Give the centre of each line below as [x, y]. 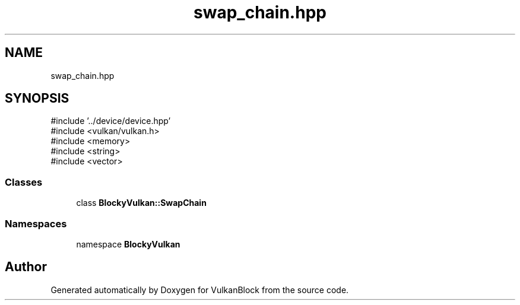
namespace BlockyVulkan [128, 244]
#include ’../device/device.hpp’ [111, 121]
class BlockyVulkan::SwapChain [141, 203]
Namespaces [36, 223]
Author [26, 267]
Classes [24, 182]
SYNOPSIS [37, 99]
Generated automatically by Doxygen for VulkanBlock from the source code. [200, 290]
